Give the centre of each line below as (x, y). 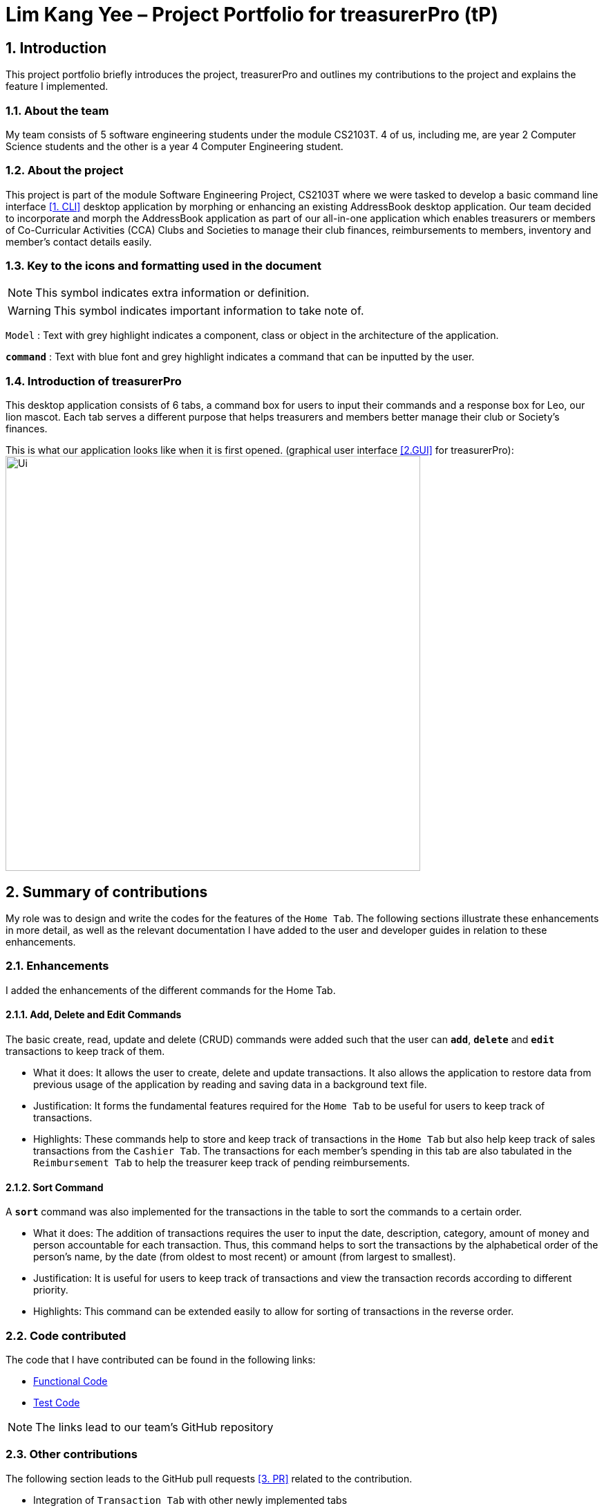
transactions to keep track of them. (85, 1051)
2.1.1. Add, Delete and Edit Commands (94, 1015)
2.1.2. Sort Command (55, 1187)
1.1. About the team (57, 110)
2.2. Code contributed (66, 1335)
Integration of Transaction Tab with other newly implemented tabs (190, 1500)
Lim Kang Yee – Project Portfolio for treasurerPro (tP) (252, 15)
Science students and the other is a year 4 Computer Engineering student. (174, 146)
